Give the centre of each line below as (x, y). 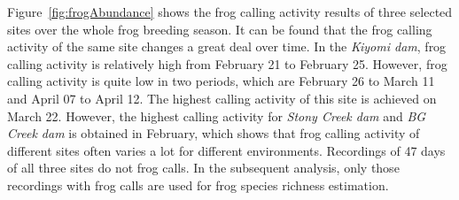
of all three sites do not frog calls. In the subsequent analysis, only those (203, 168)
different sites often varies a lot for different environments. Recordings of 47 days (226, 150)
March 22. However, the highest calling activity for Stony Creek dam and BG (217, 115)
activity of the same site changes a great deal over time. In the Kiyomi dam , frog (227, 46)
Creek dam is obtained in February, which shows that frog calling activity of (214, 133)
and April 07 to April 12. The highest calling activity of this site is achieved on (222, 98)
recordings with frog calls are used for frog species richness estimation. (198, 185)
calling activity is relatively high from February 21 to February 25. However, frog (227, 63)
